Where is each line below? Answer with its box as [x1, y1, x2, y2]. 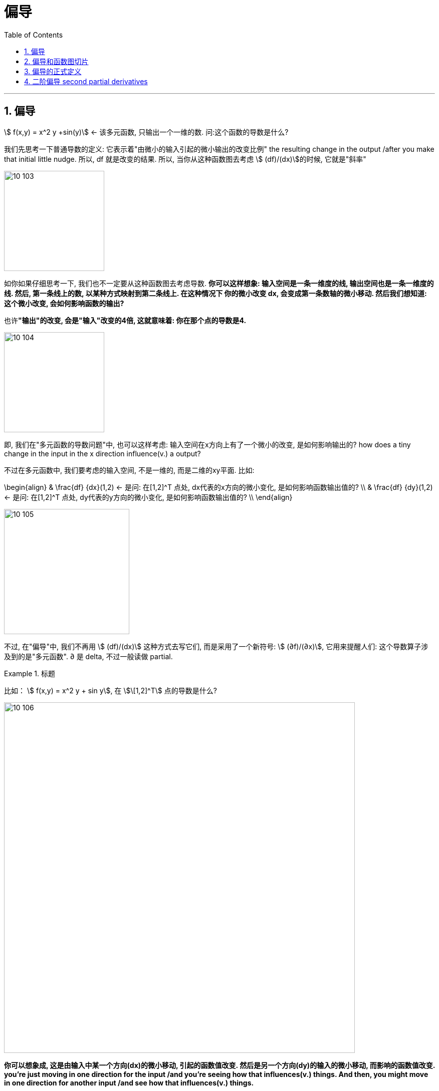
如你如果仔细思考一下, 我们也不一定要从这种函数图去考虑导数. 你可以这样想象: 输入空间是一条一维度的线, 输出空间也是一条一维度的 [4, 279, 434, 288]
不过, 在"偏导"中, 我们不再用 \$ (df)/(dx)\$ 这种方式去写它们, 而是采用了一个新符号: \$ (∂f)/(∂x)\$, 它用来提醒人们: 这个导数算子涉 [4, 642, 428, 651]
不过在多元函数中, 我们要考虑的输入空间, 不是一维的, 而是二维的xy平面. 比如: [4, 465, 255, 474]
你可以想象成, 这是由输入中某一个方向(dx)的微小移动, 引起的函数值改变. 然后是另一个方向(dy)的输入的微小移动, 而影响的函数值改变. [4, 1060, 435, 1069]
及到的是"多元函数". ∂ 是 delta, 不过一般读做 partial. [4, 652, 173, 661]
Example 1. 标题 [4, 669, 55, 678]
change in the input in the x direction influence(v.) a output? [4, 449, 201, 458]
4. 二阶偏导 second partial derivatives [24, 77, 148, 86]
